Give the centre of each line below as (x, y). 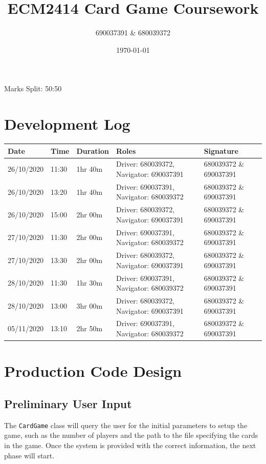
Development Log (67, 124)
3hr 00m (90, 305)
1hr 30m (90, 283)
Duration (93, 150)
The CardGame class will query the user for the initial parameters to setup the (126, 425)
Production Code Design (93, 371)
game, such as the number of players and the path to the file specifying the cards (131, 435)
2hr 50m (90, 328)
